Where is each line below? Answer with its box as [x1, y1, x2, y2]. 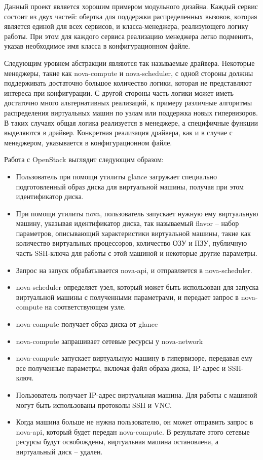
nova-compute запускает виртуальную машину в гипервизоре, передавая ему [16, 353, 253, 363]
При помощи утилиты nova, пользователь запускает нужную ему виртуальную [16, 208, 258, 218]
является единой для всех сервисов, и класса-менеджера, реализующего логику [4, 21, 248, 31]
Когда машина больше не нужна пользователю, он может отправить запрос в [16, 416, 253, 427]
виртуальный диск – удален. [16, 446, 103, 456]
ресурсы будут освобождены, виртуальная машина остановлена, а [16, 436, 219, 447]
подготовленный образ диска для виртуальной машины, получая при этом [16, 181, 244, 191]
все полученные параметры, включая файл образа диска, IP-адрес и [16, 362, 226, 373]
